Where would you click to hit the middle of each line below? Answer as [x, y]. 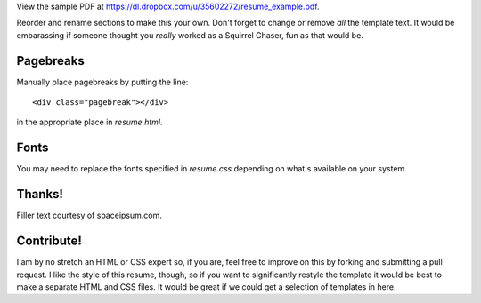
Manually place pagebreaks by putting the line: [102, 82]
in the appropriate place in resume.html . [90, 122]
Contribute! [49, 241]
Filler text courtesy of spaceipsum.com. [89, 215]
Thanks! [40, 194]
